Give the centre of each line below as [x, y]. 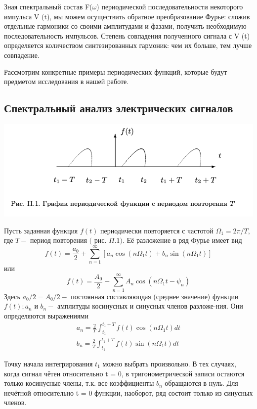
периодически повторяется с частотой [157, 230]
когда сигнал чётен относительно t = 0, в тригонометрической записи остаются [124, 373]
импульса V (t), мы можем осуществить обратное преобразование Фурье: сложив [127, 16]
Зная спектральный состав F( [48, 6]
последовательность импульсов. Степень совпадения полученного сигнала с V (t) [127, 35]
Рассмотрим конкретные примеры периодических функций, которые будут [116, 71]
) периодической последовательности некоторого [170, 6]
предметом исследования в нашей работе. [66, 81]
